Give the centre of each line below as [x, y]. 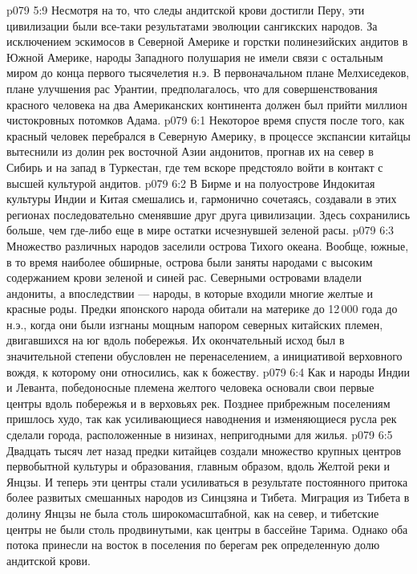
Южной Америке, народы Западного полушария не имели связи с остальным [195, 57]
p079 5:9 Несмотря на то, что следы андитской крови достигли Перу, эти [186, 10]
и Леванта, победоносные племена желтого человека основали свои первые [190, 387]
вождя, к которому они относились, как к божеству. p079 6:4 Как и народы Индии [208, 371]
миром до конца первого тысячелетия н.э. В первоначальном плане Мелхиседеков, [208, 73]
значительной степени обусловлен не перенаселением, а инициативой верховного [204, 356]
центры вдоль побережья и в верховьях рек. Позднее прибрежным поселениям [198, 403]
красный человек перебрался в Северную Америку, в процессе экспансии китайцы [208, 135]
